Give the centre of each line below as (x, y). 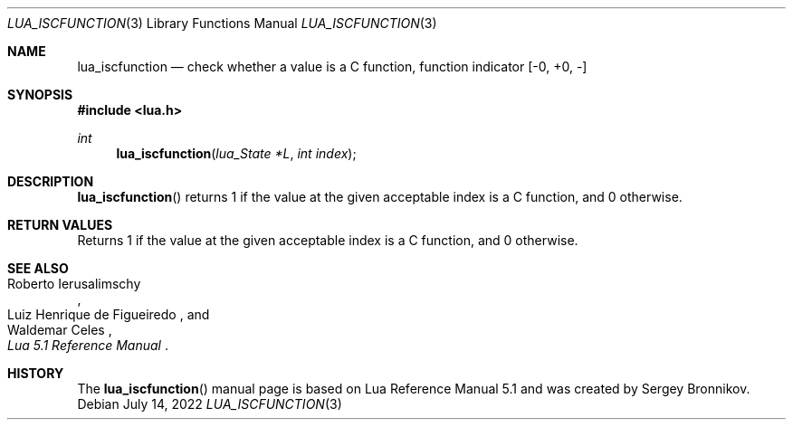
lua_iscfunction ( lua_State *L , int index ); (236, 153)
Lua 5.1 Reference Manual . (88, 345)
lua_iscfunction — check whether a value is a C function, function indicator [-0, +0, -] (332, 66)
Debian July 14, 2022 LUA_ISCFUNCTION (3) (210, 404)
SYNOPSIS (40, 95)
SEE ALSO (38, 268)
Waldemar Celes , (60, 330)
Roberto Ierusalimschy (74, 284)
